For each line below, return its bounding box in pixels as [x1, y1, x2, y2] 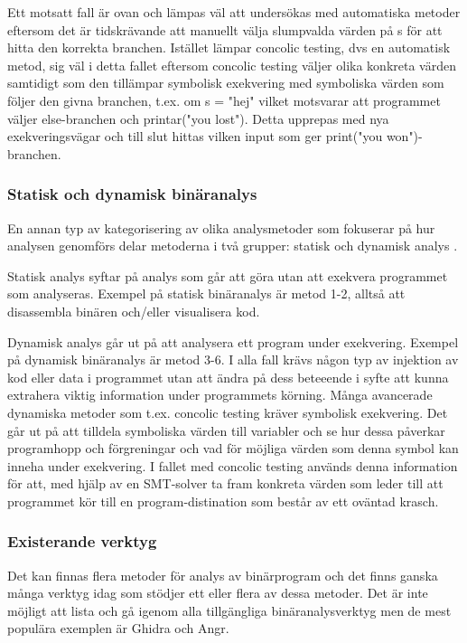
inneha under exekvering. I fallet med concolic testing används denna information [7, 456, 458, 475]
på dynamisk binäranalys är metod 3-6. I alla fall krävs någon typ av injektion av [7, 350, 459, 369]
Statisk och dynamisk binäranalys [7, 183, 257, 205]
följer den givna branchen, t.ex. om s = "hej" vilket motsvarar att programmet [7, 90, 441, 109]
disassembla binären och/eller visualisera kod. [7, 301, 260, 320]
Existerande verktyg [7, 530, 157, 553]
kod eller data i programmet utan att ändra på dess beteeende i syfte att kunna [7, 367, 449, 386]
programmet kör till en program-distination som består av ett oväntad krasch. [7, 491, 439, 510]
